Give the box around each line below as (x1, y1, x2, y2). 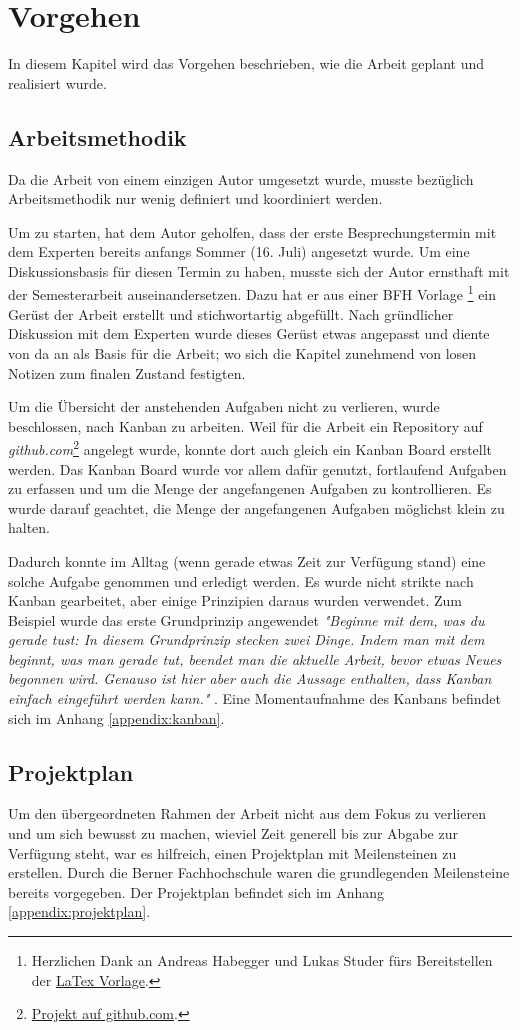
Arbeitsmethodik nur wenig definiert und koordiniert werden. (8, 188, 383, 209)
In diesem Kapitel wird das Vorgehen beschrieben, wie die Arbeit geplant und (8, 53, 485, 74)
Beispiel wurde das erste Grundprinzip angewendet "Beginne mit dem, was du (8, 609, 485, 630)
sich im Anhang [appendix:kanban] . (8, 707, 225, 728)
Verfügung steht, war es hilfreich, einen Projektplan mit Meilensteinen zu (8, 842, 457, 863)
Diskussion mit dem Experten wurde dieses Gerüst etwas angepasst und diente (8, 323, 490, 344)
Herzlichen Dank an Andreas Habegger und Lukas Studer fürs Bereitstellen (31, 950, 493, 971)
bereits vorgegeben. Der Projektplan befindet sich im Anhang (8, 881, 385, 902)
